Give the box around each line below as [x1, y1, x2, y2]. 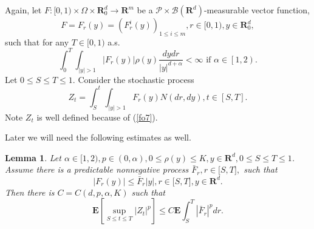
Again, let [5, 4, 42, 16]
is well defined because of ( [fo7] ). [36, 110, 158, 123]
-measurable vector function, [203, 4, 310, 16]
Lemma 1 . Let [5, 151, 61, 164]
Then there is [5, 185, 55, 198]
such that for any [5, 35, 69, 48]
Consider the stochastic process [78, 73, 194, 85]
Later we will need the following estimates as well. [5, 131, 191, 144]
